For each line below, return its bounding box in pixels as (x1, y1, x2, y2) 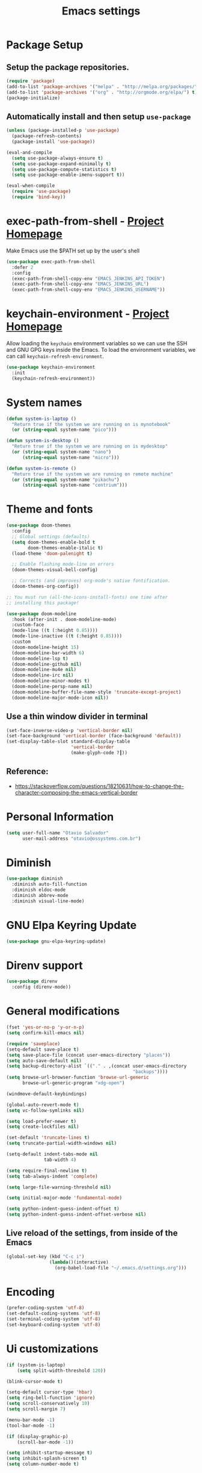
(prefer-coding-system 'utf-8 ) (6, 1305, 85, 1311)
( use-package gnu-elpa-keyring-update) (6, 938, 106, 944)
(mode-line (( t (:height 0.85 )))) (11, 628, 98, 634)
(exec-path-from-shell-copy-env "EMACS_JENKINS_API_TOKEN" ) (11, 275, 165, 281)
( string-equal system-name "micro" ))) (22, 454, 120, 460)
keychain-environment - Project (6, 307, 170, 321)
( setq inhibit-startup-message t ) (6, 1450, 93, 1456)
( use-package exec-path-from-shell (6, 258, 96, 264)
